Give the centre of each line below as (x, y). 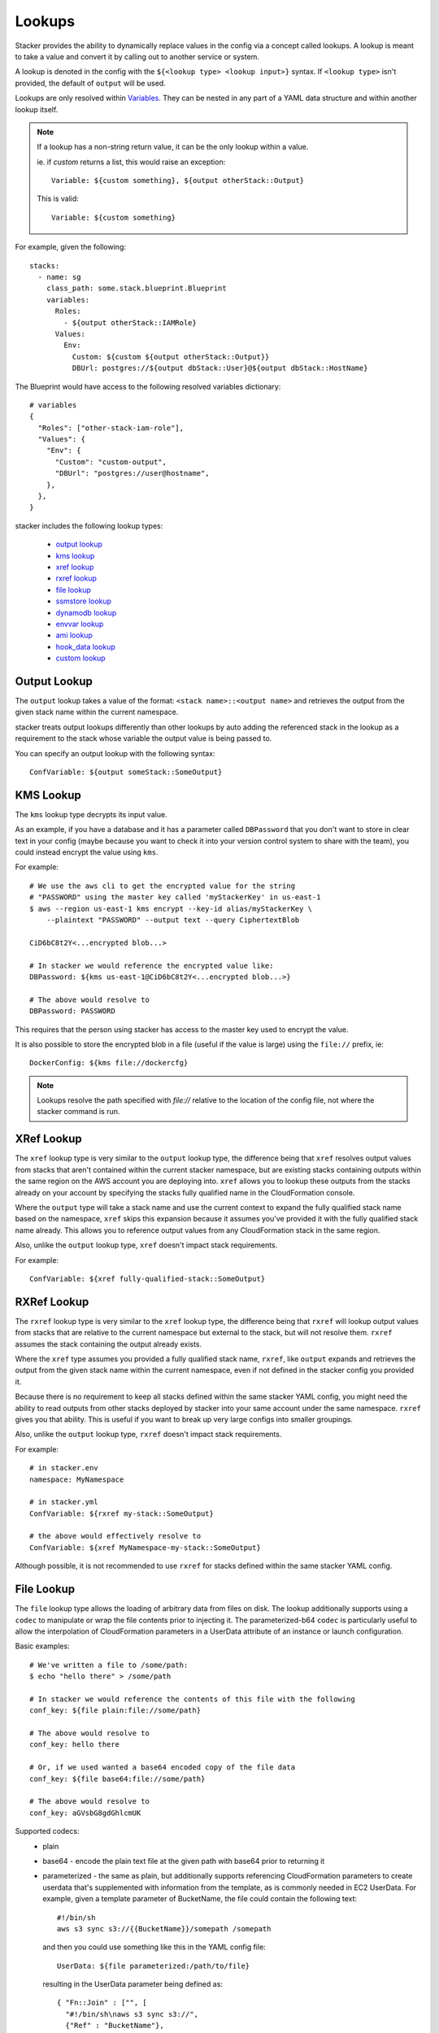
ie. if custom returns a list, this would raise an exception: (131, 162)
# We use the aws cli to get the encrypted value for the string (163, 886)
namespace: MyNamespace (77, 1479)
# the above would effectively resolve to (115, 1536)
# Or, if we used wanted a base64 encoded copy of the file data (163, 1767)
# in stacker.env (64, 1468)
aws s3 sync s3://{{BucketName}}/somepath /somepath (164, 1929)
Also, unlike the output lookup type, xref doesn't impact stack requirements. (146, 1245)
